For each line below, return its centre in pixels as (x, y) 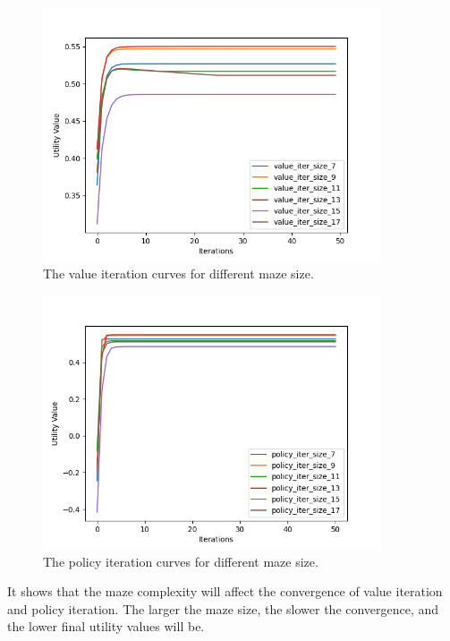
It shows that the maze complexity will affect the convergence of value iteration (225, 591)
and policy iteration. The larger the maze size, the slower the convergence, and (223, 608)
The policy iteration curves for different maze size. (181, 561)
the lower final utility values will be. (106, 626)
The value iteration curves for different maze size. (178, 273)
